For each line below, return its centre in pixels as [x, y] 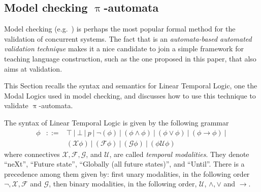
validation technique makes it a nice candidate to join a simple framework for [124, 49]
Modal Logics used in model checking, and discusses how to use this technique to [130, 95]
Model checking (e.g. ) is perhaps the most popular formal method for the [120, 29]
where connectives [32, 154]
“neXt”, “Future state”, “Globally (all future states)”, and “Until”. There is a [124, 164]
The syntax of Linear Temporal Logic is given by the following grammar [117, 122]
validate [16, 105]
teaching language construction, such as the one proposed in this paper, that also [130, 58]
